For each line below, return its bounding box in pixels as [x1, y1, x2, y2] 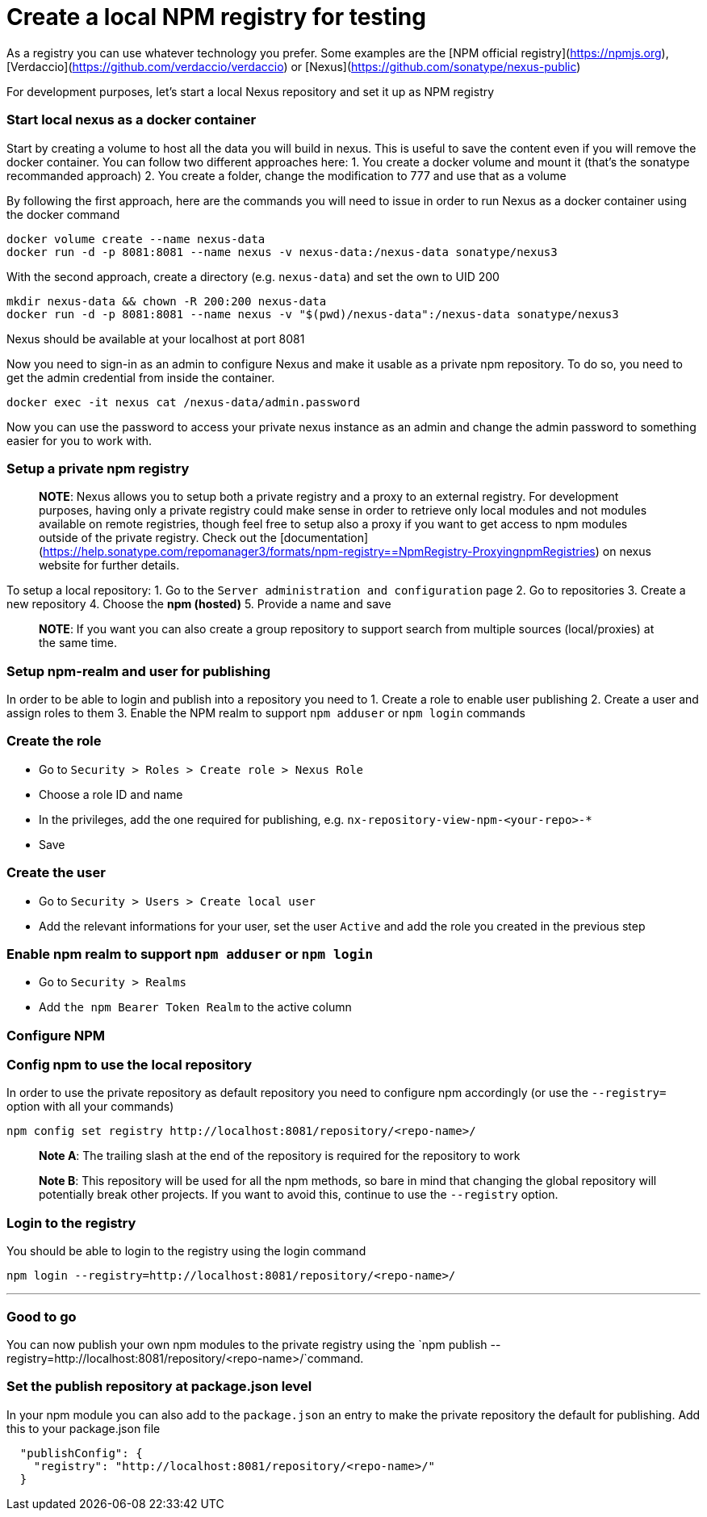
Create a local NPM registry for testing [6, 3, 426, 31]
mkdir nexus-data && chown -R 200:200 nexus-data [6, 294, 327, 308]
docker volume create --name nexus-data [6, 232, 266, 246]
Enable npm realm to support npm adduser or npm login [6, 945, 374, 962]
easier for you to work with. [6, 433, 153, 448]
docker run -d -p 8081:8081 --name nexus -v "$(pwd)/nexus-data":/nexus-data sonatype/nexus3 [6, 307, 619, 321]
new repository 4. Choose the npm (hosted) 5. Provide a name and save [6, 597, 391, 611]
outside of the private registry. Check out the [39, 531, 277, 545]
